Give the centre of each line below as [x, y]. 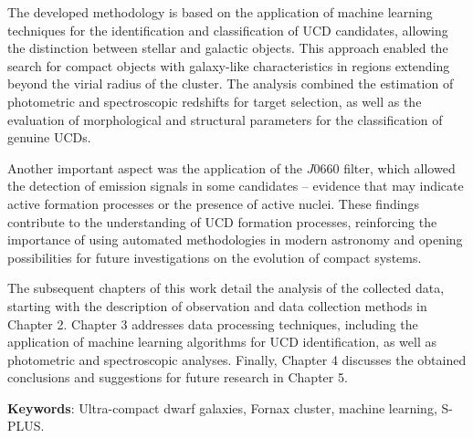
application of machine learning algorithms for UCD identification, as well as [222, 342]
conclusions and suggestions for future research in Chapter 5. [178, 377]
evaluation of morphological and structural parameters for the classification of [225, 119]
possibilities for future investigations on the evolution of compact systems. [215, 257]
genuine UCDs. [49, 137]
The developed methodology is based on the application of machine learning [220, 12]
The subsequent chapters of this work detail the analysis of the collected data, [226, 288]
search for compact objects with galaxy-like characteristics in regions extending [229, 65]
